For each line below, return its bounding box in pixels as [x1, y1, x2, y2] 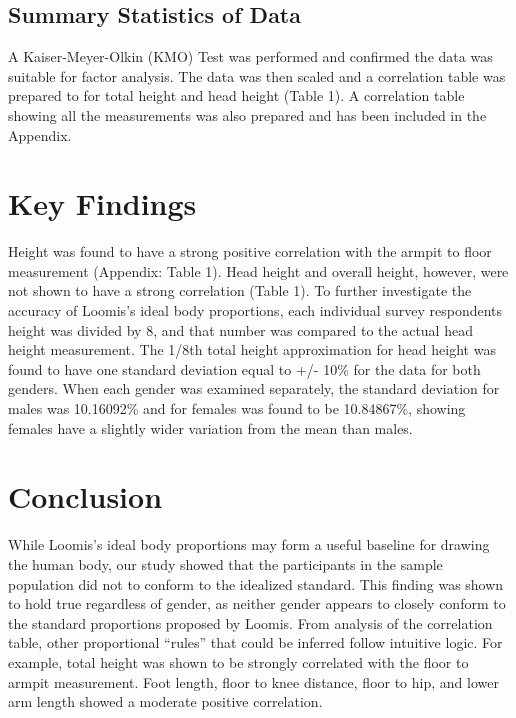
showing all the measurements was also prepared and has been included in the [8, 104, 487, 125]
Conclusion [8, 476, 163, 517]
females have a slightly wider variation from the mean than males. [8, 417, 413, 438]
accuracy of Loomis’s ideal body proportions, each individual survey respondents [8, 300, 503, 321]
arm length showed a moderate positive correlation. [8, 691, 323, 712]
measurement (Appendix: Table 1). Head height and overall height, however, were [8, 260, 509, 281]
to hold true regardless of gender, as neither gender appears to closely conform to [8, 593, 506, 614]
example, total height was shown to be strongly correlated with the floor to [8, 651, 469, 672]
